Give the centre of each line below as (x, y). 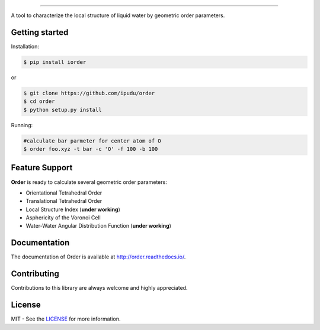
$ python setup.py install (63, 110)
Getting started (40, 32)
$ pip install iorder (55, 62)
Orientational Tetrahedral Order (64, 193)
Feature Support (42, 168)
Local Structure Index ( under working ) (73, 209)
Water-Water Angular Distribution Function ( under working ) (99, 226)
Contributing (35, 274)
